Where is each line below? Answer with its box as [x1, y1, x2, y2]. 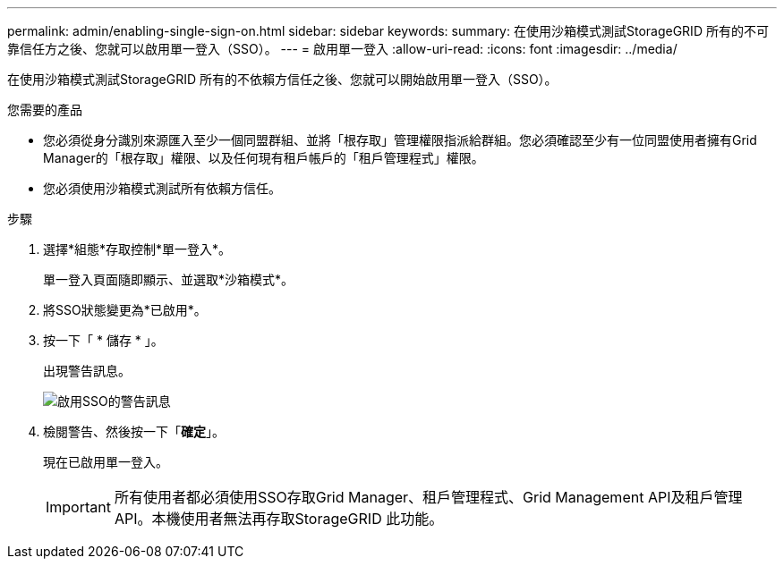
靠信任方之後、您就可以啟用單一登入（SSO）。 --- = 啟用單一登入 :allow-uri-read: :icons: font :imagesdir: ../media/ [7, 41, 677, 56]
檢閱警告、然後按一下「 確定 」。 [43, 424, 225, 439]
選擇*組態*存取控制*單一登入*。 [43, 241, 232, 257]
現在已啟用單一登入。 [43, 454, 168, 469]
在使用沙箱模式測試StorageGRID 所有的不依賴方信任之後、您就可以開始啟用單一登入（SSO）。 [7, 72, 558, 87]
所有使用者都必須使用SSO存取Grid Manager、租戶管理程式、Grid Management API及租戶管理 [114, 488, 743, 506]
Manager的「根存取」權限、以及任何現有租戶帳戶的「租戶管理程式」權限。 [43, 150, 484, 165]
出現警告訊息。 [43, 363, 131, 378]
